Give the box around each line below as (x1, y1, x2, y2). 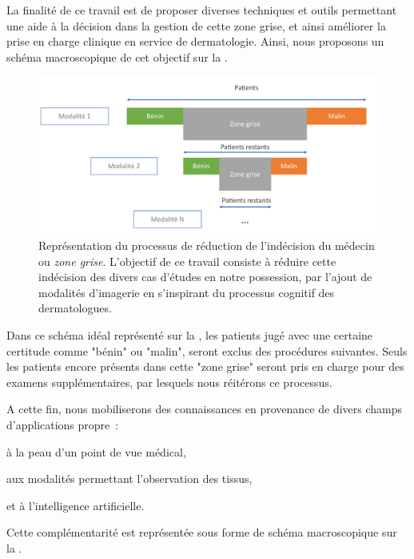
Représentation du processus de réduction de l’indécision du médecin (38, 237, 375, 254)
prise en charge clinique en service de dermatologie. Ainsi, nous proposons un (6, 33, 384, 50)
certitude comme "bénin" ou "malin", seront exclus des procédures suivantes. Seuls (6, 342, 408, 359)
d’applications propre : (6, 416, 119, 432)
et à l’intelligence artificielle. (6, 497, 145, 513)
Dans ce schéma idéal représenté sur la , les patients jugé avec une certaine (6, 327, 373, 344)
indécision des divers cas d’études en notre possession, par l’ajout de (38, 268, 372, 285)
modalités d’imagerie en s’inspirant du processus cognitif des (38, 284, 335, 300)
